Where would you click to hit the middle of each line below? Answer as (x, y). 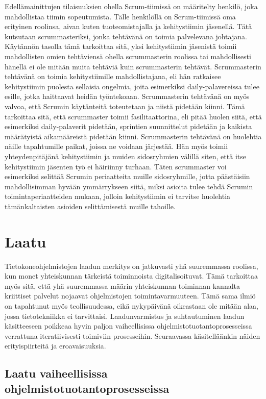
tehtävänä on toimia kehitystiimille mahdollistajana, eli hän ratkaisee (113, 76)
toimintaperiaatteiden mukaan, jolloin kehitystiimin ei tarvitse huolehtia (118, 196)
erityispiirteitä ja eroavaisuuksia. (55, 346)
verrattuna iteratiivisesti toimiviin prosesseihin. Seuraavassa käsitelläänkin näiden (132, 335)
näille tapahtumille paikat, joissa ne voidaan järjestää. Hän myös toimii (116, 146)
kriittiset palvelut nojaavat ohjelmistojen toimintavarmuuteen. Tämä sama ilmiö (130, 296)
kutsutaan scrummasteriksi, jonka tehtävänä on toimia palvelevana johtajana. (126, 36)
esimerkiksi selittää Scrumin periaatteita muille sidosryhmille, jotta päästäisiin (127, 176)
